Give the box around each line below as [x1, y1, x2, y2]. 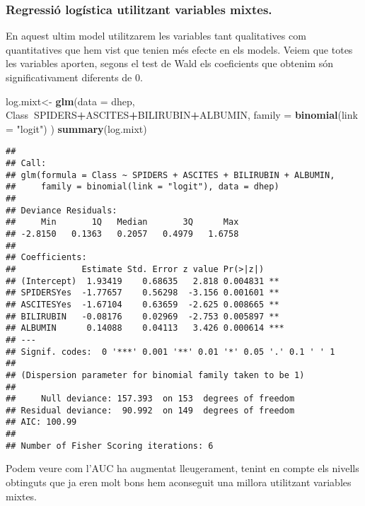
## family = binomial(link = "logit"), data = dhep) [6, 182, 279, 192]
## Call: [6, 158, 47, 169]
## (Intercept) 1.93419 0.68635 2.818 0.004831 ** [6, 276, 279, 286]
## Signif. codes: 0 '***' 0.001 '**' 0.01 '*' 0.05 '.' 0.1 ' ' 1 [6, 346, 335, 357]
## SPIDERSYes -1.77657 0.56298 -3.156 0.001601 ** [6, 288, 279, 298]
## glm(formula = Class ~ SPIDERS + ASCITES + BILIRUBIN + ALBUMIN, [6, 170, 335, 180]
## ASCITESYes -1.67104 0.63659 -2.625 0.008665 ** [6, 299, 279, 310]
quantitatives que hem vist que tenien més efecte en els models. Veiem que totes [6, 42, 353, 57]
